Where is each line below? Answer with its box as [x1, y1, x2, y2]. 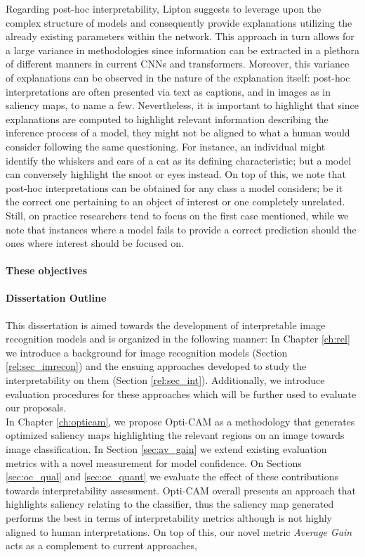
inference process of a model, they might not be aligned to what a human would [6, 125, 350, 140]
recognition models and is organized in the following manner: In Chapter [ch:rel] [6, 331, 350, 346]
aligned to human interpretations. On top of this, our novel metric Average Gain [6, 524, 352, 539]
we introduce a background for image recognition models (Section [6, 345, 288, 359]
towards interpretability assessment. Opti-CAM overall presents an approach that [6, 482, 356, 497]
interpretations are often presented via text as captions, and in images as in [6, 84, 331, 98]
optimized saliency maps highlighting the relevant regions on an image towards [6, 428, 345, 442]
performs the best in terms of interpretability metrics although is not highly [6, 510, 332, 525]
